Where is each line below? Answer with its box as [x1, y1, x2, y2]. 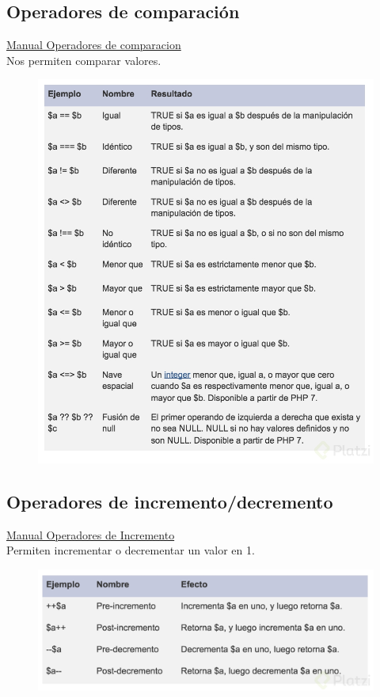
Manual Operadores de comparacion [6, 36, 181, 53]
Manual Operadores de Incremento [6, 526, 175, 543]
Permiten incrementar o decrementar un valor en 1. [6, 542, 255, 558]
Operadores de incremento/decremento [6, 489, 333, 513]
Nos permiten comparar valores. [6, 51, 161, 68]
